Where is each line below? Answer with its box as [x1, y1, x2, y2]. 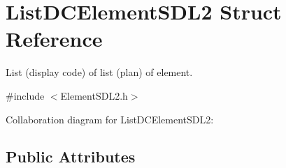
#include [6, 88, 45, 102]
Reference [6, 24, 103, 53]
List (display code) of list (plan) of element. [6, 65, 193, 79]
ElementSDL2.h [60, 88, 128, 102]
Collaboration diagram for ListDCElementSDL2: [6, 112, 214, 126]
